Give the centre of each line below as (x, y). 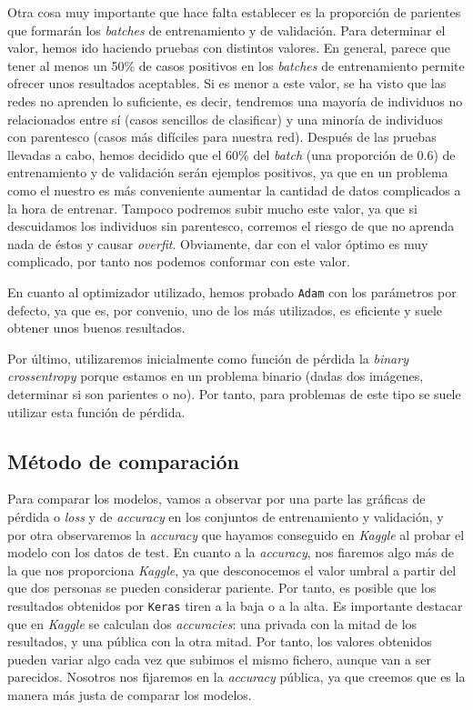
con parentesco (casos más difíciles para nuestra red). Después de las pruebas (222, 137)
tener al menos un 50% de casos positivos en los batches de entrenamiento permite (236, 65)
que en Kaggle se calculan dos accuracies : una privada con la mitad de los (212, 623)
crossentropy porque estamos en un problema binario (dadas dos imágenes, (216, 376)
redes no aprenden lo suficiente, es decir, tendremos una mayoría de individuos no (235, 100)
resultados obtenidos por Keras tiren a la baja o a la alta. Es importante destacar (235, 605)
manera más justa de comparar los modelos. (130, 694)
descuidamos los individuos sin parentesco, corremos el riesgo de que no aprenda (231, 226)
